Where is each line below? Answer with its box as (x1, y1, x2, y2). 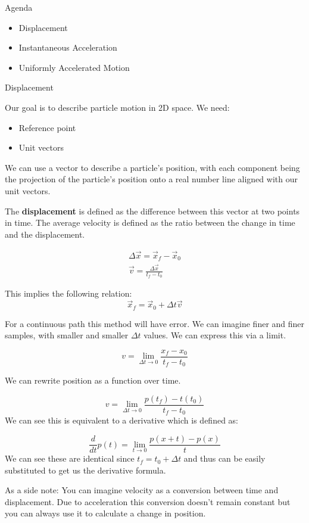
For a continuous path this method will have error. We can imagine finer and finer (5, 317, 305, 329)
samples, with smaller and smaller (5, 329, 129, 341)
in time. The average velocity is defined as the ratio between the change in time (5, 216, 295, 229)
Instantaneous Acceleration (18, 41, 117, 54)
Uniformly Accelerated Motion (18, 61, 130, 73)
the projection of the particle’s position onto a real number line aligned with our (5, 173, 298, 185)
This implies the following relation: (5, 287, 132, 300)
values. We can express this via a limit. (143, 329, 286, 341)
